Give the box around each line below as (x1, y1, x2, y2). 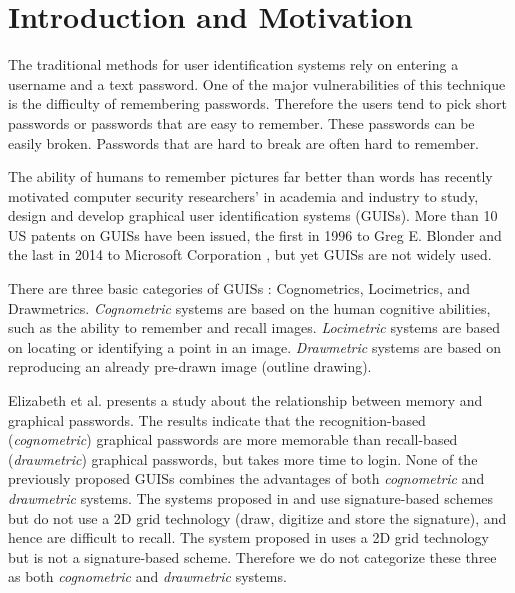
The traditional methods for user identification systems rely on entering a (8, 54, 459, 75)
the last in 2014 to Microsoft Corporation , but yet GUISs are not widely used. (8, 244, 492, 265)
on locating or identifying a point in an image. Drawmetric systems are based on (8, 336, 501, 357)
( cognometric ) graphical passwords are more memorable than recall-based (8, 429, 458, 450)
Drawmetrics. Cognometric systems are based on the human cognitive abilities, (8, 297, 491, 318)
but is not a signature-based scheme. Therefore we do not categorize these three (8, 546, 497, 567)
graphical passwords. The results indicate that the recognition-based (8, 409, 426, 430)
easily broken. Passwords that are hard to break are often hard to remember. (8, 132, 480, 153)
